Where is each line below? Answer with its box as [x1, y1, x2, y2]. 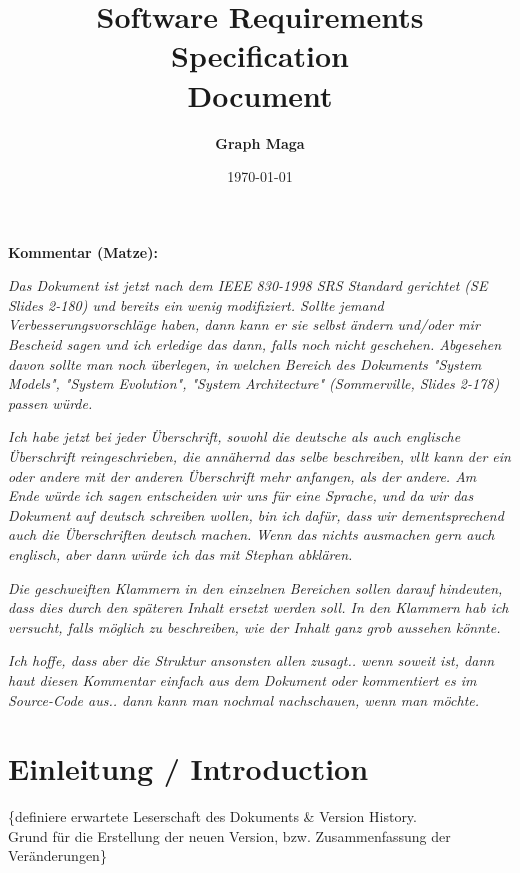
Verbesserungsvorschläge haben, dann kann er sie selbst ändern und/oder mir [8, 314, 480, 335]
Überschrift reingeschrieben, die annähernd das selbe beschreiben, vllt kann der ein [8, 446, 511, 467]
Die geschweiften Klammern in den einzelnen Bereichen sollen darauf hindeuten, [8, 577, 503, 598]
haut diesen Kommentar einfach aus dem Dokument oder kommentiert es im [8, 669, 477, 690]
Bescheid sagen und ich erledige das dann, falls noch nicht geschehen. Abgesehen [8, 334, 502, 355]
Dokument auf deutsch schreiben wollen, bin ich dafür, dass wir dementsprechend [8, 504, 504, 525]
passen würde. [8, 392, 93, 413]
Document [187, 74, 333, 115]
